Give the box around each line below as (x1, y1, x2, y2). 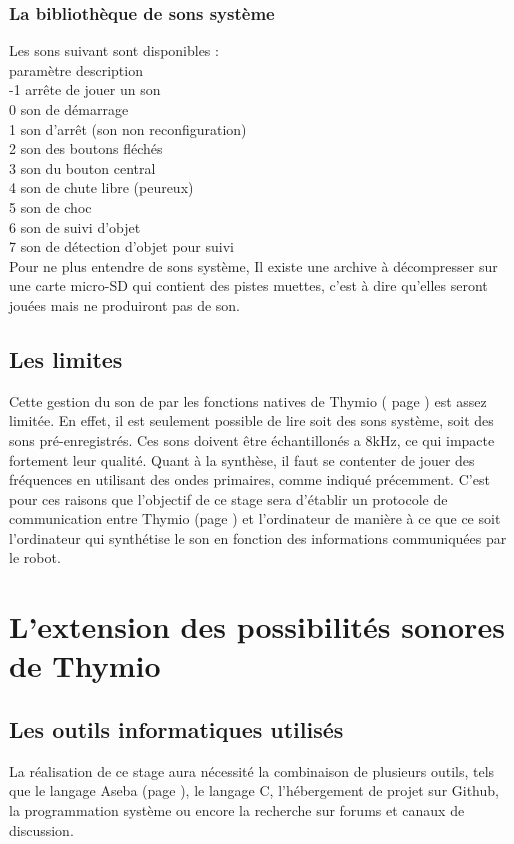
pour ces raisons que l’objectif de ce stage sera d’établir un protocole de (9, 488, 448, 509)
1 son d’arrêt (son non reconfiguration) (9, 118, 247, 139)
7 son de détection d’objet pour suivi (9, 236, 234, 257)
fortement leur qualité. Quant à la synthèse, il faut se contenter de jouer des (9, 449, 475, 470)
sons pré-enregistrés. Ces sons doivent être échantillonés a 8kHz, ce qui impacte (9, 429, 495, 450)
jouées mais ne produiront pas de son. (9, 294, 240, 315)
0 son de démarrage (9, 99, 129, 119)
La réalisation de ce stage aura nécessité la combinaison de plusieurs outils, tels (9, 760, 495, 781)
